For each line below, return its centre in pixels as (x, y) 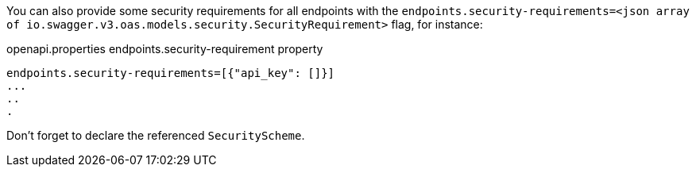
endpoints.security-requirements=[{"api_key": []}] (171, 73)
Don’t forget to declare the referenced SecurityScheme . (156, 135)
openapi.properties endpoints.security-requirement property (165, 49)
